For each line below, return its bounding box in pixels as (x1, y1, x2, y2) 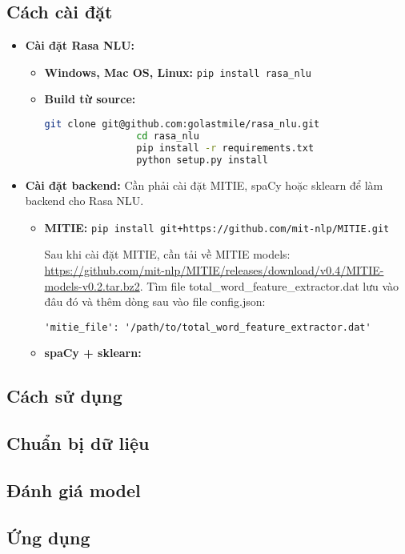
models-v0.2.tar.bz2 (44, 277, 140, 294)
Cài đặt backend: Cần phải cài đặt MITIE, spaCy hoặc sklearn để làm (25, 176, 383, 193)
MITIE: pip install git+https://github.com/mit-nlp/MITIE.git (44, 219, 390, 235)
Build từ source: (44, 90, 136, 107)
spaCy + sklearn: (44, 344, 142, 361)
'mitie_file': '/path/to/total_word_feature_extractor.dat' (44, 321, 371, 333)
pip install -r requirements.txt (136, 142, 315, 154)
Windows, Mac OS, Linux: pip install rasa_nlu (44, 63, 311, 80)
